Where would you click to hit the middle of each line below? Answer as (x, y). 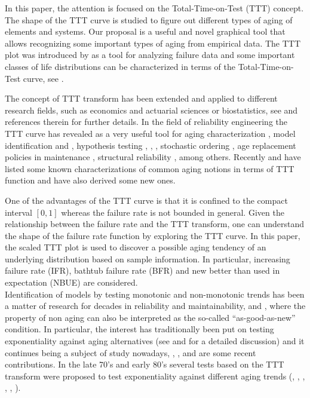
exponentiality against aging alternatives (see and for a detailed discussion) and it (155, 341)
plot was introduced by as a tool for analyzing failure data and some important (150, 55)
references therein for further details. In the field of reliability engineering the (146, 122)
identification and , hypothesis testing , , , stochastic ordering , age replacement (151, 145)
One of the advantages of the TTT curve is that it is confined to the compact (146, 200)
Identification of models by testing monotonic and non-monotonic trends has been (155, 294)
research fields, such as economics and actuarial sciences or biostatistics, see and (151, 110)
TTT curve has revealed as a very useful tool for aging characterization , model (150, 133)
